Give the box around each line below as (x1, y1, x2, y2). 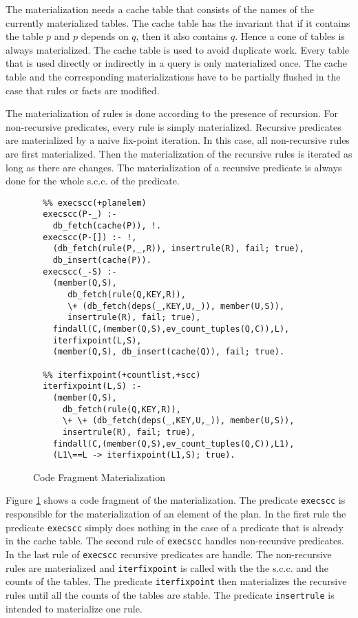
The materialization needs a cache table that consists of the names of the (6, 2, 314, 16)
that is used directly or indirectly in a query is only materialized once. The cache (6, 56, 347, 70)
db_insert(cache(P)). (52, 255, 151, 265)
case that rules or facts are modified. (6, 83, 160, 97)
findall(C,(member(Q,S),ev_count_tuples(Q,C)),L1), (52, 438, 295, 449)
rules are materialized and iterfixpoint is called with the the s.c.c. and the (6, 560, 328, 575)
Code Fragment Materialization (33, 469, 166, 484)
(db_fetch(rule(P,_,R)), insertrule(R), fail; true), (52, 244, 304, 254)
